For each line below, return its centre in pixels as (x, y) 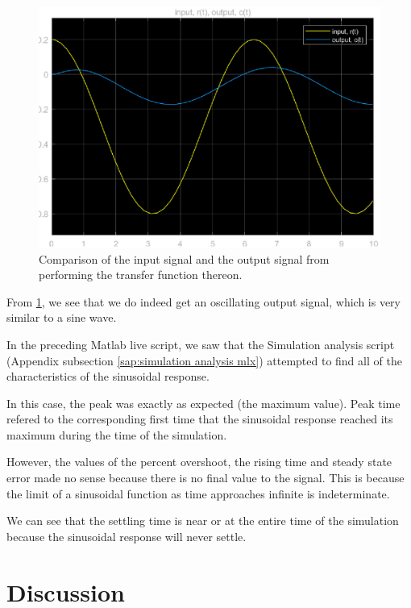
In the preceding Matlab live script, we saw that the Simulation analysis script (201, 344)
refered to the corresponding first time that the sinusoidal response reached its (200, 419)
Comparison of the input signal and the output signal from (184, 258)
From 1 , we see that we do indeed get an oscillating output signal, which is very (203, 301)
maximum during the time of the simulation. (117, 434)
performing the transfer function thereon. (141, 275)
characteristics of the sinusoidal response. (108, 376)
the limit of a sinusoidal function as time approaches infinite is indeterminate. (198, 493)
